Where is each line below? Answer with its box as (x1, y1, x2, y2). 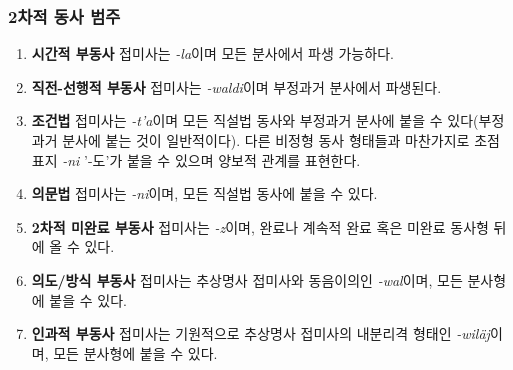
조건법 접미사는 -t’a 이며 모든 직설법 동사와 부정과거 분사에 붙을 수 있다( (31, 110, 479, 131)
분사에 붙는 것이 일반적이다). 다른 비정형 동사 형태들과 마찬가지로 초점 (62, 130, 500, 150)
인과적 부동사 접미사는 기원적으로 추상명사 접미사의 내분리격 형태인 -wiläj (31, 323, 490, 344)
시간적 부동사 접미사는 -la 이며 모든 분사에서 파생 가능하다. (31, 43, 394, 64)
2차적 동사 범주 (8, 3, 121, 28)
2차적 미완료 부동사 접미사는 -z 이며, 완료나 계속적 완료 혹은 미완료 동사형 (31, 216, 489, 237)
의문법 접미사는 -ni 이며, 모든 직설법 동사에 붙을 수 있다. (31, 183, 378, 204)
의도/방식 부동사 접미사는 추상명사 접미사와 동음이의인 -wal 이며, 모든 (31, 269, 463, 290)
